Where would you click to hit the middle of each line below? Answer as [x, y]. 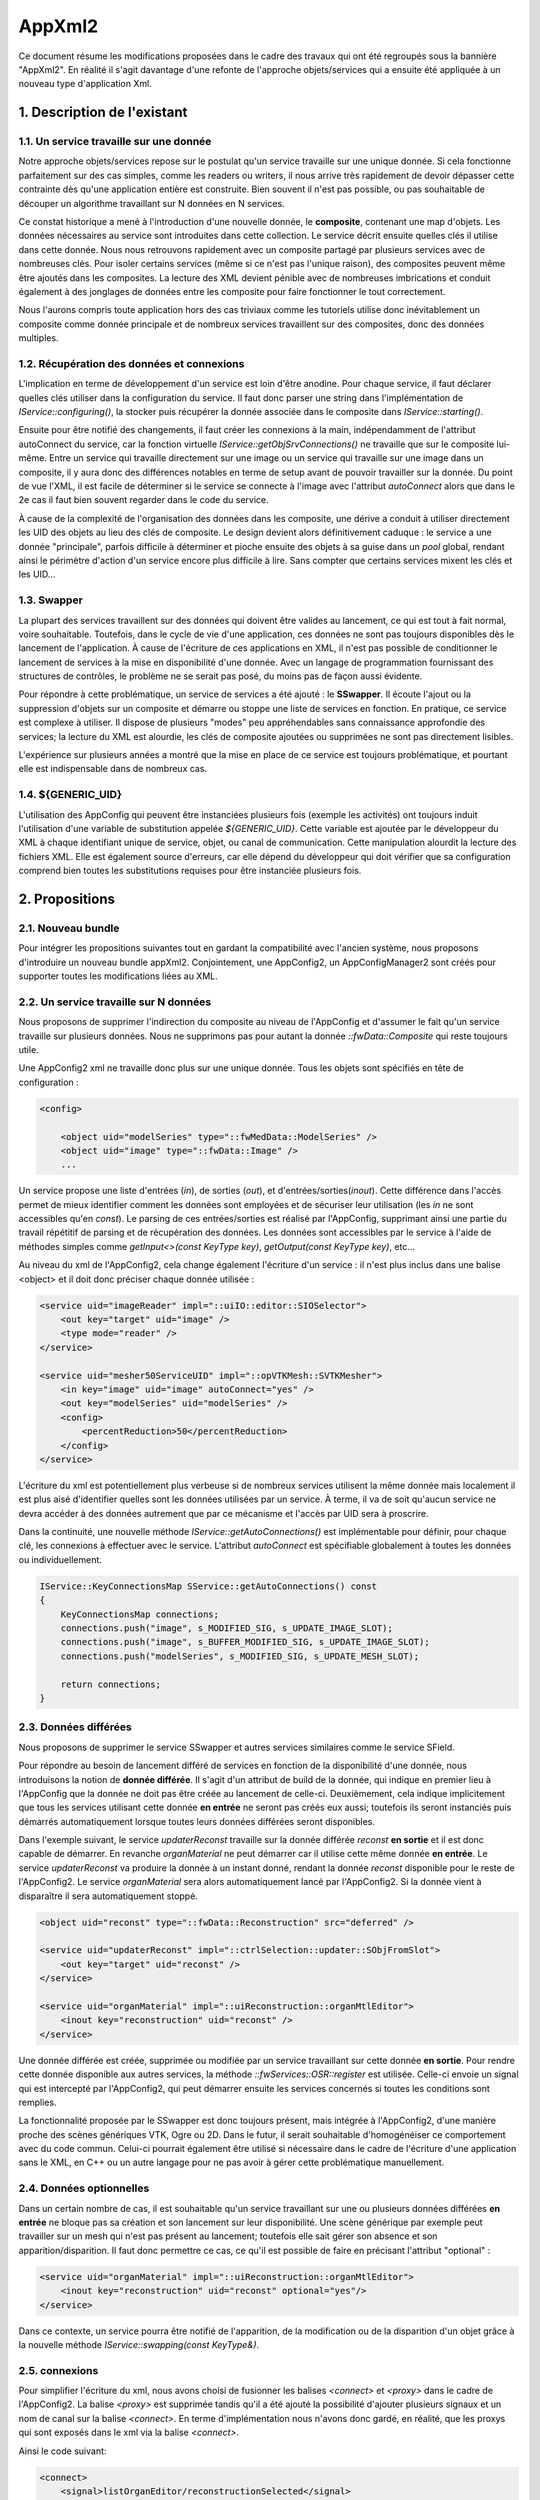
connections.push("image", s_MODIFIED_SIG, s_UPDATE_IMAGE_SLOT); [227, 1628]
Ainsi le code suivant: [62, 2451]
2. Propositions [66, 898]
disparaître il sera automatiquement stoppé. [108, 1896]
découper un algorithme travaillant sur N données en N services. [151, 203]
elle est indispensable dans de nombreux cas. [113, 769]
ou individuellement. [60, 1559]
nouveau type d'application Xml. [85, 84]
